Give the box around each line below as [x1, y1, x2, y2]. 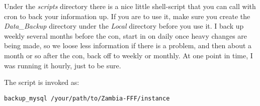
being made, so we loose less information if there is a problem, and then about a [4, 40, 252, 51]
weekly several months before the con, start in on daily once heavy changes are [4, 30, 247, 41]
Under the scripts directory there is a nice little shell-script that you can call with [4, 1, 256, 11]
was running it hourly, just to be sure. [4, 60, 121, 70]
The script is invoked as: [4, 77, 79, 87]
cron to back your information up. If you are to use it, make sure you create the [4, 11, 250, 21]
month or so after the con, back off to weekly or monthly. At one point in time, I [4, 50, 253, 60]
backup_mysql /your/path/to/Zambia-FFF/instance [4, 94, 170, 102]
